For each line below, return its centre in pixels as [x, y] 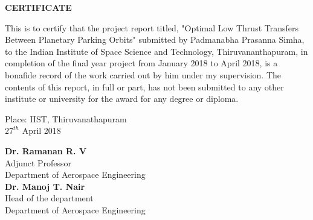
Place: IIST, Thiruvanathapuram [66, 118]
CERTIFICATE [38, 7]
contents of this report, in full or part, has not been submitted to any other [144, 86]
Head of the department [49, 198]
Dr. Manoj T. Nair [45, 186]
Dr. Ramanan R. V [46, 150]
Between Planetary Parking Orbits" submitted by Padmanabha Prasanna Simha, [155, 39]
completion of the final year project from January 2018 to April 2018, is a [141, 63]
